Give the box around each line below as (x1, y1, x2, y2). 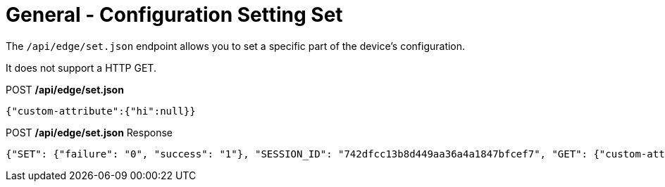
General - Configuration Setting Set (6, 3, 343, 27)
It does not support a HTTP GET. (6, 61, 156, 74)
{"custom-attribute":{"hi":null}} (6, 105, 196, 117)
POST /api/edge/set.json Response (6, 126, 173, 138)
